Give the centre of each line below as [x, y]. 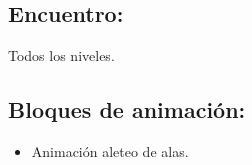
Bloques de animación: [127, 109]
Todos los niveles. [61, 55]
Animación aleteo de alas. [110, 151]
